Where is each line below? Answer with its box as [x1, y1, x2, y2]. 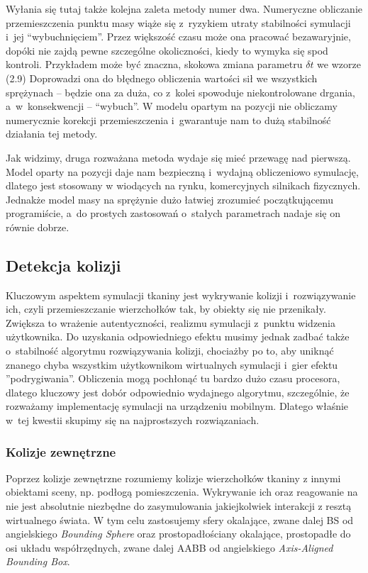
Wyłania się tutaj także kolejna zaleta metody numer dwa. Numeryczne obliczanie [6, 1, 363, 16]
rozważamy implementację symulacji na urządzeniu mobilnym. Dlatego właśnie [6, 399, 349, 413]
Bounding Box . [6, 554, 70, 569]
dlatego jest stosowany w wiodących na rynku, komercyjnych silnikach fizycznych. [6, 178, 361, 193]
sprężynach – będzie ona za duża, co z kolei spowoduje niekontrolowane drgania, [6, 84, 355, 99]
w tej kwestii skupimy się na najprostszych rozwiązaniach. [6, 413, 260, 428]
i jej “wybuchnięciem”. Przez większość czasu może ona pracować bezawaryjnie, [6, 29, 351, 44]
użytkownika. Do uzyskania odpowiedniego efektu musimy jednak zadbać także [6, 329, 350, 344]
